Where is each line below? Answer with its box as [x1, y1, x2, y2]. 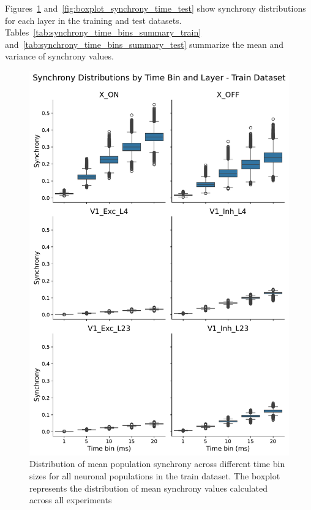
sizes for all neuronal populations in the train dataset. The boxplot [29, 469, 280, 482]
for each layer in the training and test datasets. [5, 13, 182, 26]
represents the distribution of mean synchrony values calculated [29, 481, 268, 494]
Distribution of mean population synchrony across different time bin [29, 457, 285, 470]
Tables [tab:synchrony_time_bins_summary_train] [5, 26, 201, 39]
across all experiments [29, 493, 112, 506]
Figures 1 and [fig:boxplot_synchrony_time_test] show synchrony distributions [5, 2, 306, 14]
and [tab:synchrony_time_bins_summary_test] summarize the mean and [5, 37, 284, 50]
